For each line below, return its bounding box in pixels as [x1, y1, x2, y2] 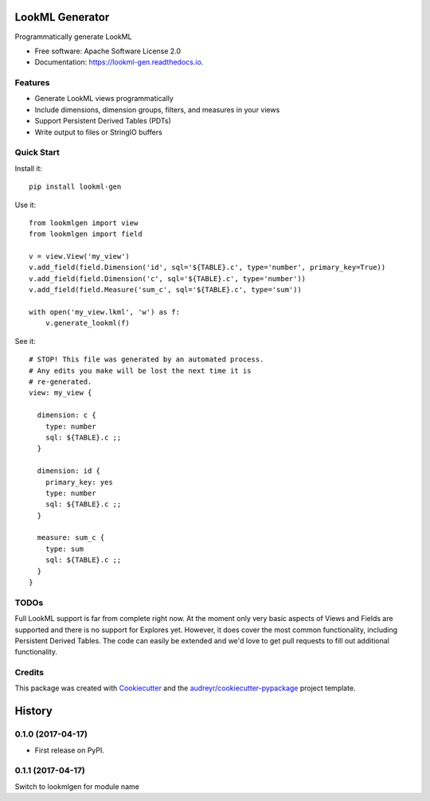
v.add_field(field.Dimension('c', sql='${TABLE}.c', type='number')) [29, 274, 307, 283]
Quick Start [14, 147, 60, 158]
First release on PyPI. [34, 745, 105, 755]
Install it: [14, 163, 43, 173]
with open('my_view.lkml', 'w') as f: [29, 307, 181, 317]
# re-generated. [29, 377, 92, 386]
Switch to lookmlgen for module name [14, 781, 139, 791]
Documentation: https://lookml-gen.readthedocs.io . [34, 57, 204, 67]
